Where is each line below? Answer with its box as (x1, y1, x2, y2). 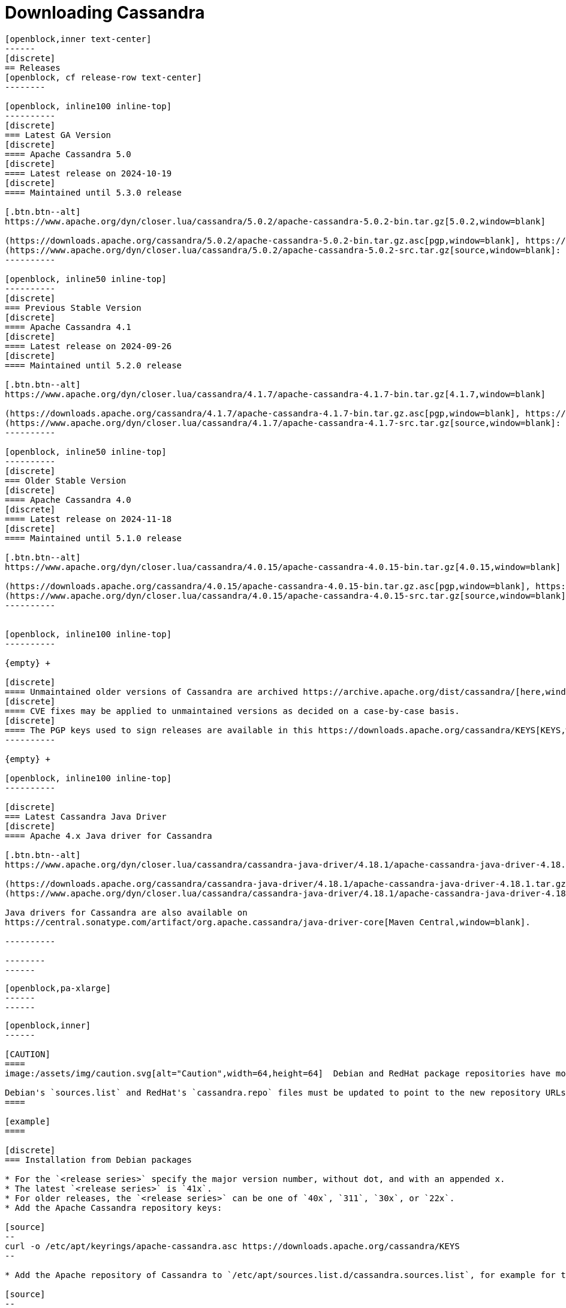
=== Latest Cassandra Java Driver (5, 811, 167, 821)
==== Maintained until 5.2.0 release (5, 360, 182, 370)
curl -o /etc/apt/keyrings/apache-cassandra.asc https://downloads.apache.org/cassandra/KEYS (5, 1241, 460, 1251)
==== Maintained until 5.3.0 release (5, 187, 182, 197)
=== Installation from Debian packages (5, 1154, 192, 1165)
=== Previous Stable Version (5, 302, 141, 313)
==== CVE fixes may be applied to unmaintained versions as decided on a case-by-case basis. (5, 706, 460, 716)
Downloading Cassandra (5, 2, 205, 23)
